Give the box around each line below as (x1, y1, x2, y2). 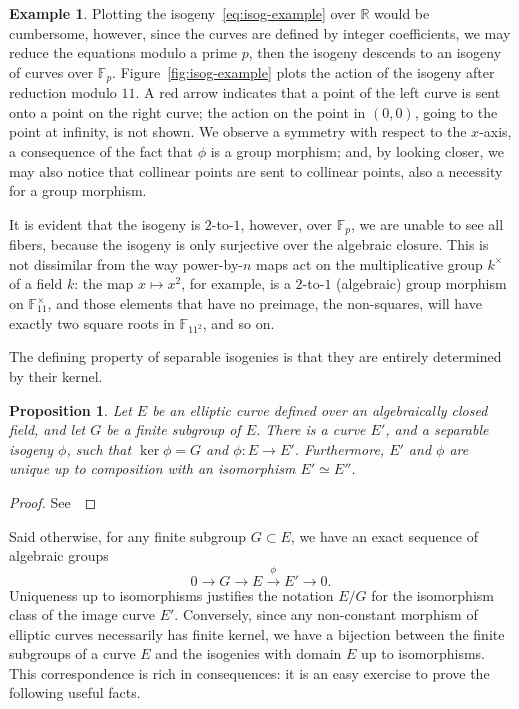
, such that (66, 438, 132, 459)
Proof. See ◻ (9, 491, 97, 512)
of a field (9, 273, 63, 294)
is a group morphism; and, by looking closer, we (210, 141, 504, 162)
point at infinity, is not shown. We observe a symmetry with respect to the (9, 121, 467, 142)
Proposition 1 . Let (9, 399, 132, 420)
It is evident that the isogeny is (9, 213, 201, 234)
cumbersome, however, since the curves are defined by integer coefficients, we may (9, 22, 511, 43)
